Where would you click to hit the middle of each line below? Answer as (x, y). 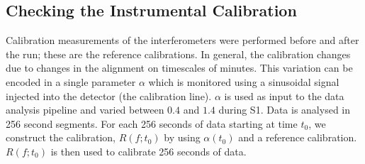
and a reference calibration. (298, 137)
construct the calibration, (61, 137)
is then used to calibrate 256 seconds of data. (148, 151)
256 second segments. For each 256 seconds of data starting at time (152, 123)
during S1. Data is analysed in (285, 110)
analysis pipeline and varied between (85, 110)
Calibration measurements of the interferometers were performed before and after (182, 40)
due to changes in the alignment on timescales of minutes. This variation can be (179, 68)
